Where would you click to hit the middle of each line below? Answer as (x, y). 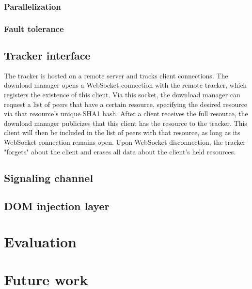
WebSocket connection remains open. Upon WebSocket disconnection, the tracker (125, 142)
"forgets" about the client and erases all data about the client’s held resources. (120, 151)
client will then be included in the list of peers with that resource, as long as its (122, 132)
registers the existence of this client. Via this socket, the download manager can (122, 95)
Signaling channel (49, 177)
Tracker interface (47, 55)
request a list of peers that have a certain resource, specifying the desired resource (126, 104)
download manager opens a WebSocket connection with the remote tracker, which (126, 85)
